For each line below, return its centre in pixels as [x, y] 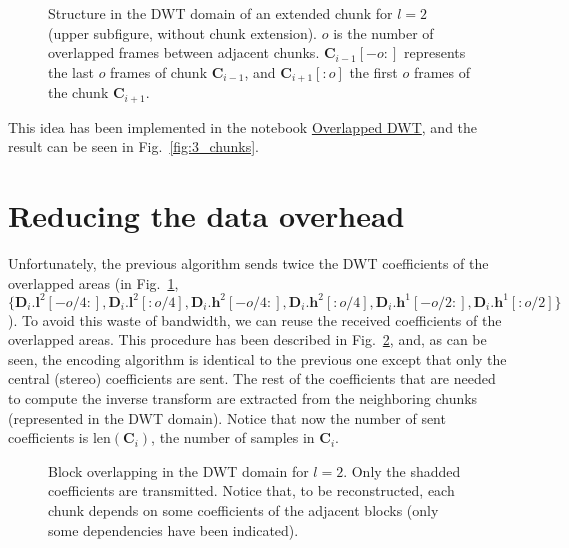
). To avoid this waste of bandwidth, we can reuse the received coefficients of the [255, 319]
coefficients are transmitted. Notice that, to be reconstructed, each [251, 490]
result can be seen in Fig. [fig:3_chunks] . [133, 146]
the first [373, 71]
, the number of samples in [233, 437]
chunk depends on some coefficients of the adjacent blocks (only [243, 510]
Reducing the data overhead [206, 215]
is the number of [383, 32]
